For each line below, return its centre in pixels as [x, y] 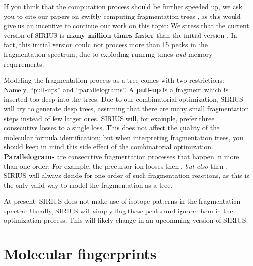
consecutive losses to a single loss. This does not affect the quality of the [112, 128]
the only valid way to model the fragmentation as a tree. [88, 185]
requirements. [24, 63]
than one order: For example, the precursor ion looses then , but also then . [116, 166]
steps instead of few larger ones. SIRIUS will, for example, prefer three [109, 118]
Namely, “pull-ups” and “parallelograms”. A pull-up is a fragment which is [116, 89]
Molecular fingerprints [80, 254]
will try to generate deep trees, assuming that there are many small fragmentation [126, 108]
